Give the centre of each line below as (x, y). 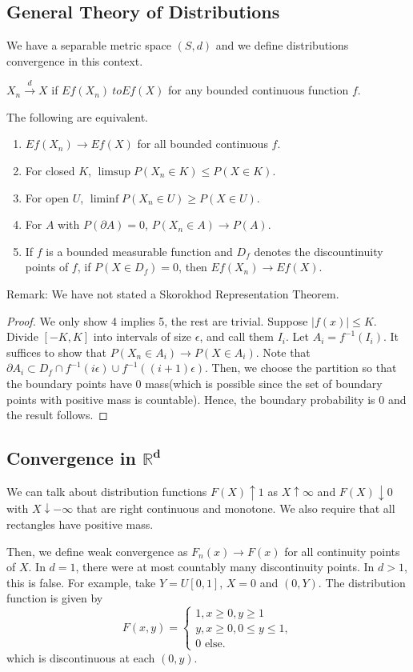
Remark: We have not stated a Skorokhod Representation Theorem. (173, 293)
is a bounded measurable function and (139, 251)
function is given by (55, 598)
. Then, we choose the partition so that (301, 368)
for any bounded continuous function (258, 90)
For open (47, 197)
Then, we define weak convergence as (97, 551)
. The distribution (362, 582)
